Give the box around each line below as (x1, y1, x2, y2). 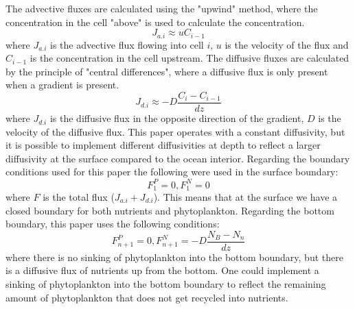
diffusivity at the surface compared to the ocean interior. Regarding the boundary (5, 151, 350, 165)
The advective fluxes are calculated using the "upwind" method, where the (5, 1, 318, 15)
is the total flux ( (43, 190, 115, 203)
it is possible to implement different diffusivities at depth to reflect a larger (5, 138, 321, 152)
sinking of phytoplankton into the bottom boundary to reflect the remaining (5, 277, 326, 291)
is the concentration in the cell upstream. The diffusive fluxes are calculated (30, 51, 350, 65)
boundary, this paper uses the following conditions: (5, 217, 220, 231)
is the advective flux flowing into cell (50, 37, 204, 51)
